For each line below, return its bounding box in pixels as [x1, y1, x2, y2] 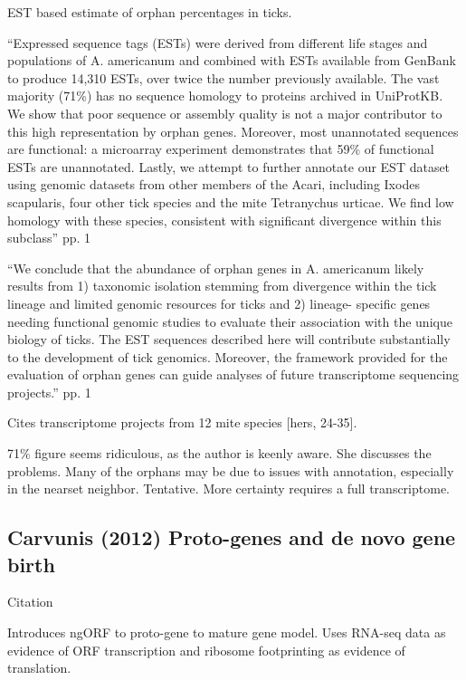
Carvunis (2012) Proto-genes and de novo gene [7, 523, 456, 551]
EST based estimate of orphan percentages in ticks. [7, 3, 292, 21]
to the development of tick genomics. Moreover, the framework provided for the [7, 347, 448, 366]
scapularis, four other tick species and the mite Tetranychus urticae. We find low [7, 192, 454, 211]
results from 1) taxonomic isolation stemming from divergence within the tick [7, 276, 437, 295]
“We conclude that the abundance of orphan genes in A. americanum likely [7, 258, 424, 277]
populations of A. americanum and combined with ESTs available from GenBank [7, 51, 456, 70]
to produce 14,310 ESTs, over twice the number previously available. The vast [7, 68, 440, 87]
